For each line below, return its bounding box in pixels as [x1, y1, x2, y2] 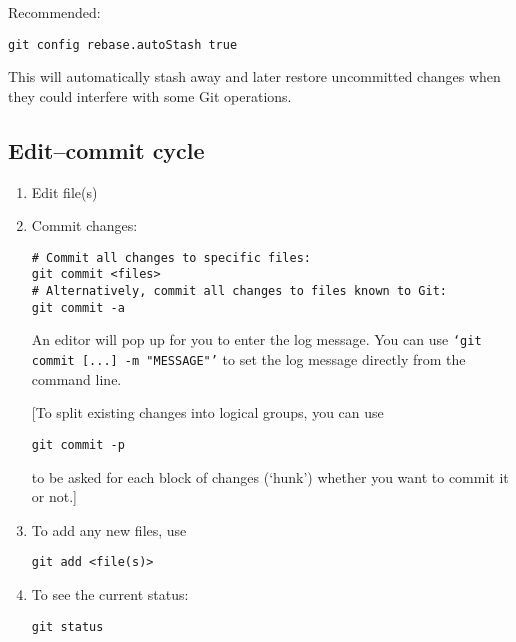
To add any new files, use [31, 519, 187, 540]
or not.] [31, 486, 77, 507]
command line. [31, 368, 122, 389]
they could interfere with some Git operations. [8, 85, 292, 106]
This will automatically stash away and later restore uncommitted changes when [8, 66, 501, 87]
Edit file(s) [31, 181, 98, 202]
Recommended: [8, 2, 101, 22]
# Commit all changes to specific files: [31, 250, 311, 265]
